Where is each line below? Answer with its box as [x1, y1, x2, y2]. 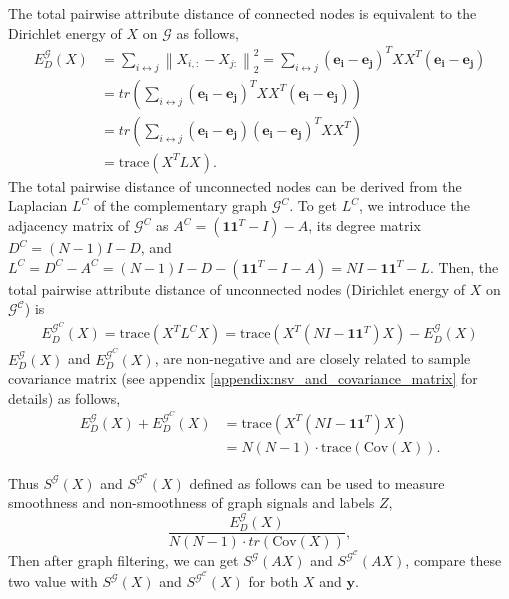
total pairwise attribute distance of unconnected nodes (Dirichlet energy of [8, 278, 466, 299]
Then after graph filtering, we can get [8, 550, 239, 571]
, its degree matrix [308, 215, 421, 236]
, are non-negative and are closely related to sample [154, 348, 471, 369]
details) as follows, [8, 387, 121, 408]
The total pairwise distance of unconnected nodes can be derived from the [8, 175, 462, 196]
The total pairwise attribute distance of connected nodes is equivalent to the [8, 3, 477, 23]
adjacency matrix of [8, 215, 130, 236]
